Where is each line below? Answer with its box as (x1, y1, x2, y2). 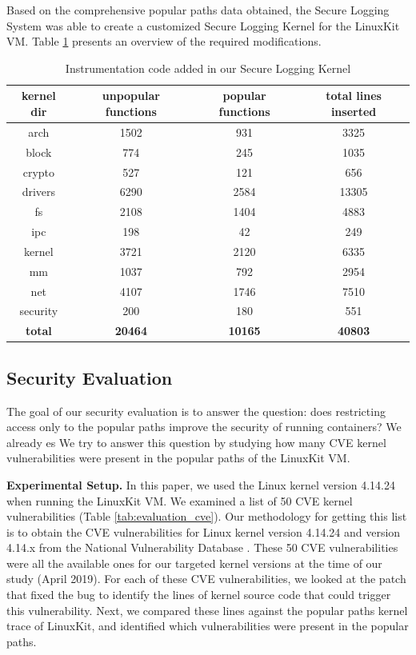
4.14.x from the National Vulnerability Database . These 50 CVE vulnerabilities (6, 539, 398, 556)
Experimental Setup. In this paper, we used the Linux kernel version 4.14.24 (6, 476, 395, 493)
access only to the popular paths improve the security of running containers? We (6, 418, 402, 435)
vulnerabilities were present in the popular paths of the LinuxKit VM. (6, 449, 350, 466)
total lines (326, 87, 382, 104)
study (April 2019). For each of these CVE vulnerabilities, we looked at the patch (6, 570, 406, 587)
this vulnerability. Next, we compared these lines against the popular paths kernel (6, 601, 408, 618)
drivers (22, 183, 56, 200)
